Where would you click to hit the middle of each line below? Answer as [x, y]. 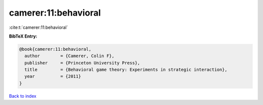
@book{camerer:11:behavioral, [55, 49]
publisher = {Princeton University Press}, [82, 63]
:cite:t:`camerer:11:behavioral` [38, 27]
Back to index [23, 96]
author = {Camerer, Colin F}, [69, 56]
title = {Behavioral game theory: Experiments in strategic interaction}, [126, 70]
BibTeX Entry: [23, 36]
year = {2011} [53, 76]
